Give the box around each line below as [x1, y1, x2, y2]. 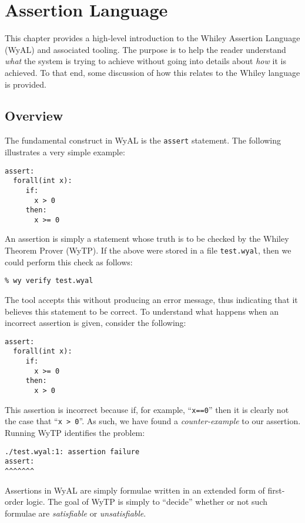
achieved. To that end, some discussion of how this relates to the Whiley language [5, 66, 300, 78]
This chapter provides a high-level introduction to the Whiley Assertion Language [5, 32, 300, 44]
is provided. [5, 78, 46, 90]
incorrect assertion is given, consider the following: [5, 317, 186, 329]
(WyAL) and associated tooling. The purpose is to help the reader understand [5, 43, 286, 55]
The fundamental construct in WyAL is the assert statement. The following [5, 134, 281, 146]
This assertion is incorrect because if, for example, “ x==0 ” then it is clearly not [5, 403, 289, 415]
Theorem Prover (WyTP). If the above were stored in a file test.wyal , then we [5, 244, 291, 256]
